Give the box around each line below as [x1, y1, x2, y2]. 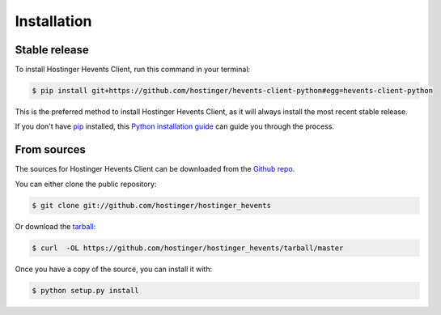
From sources [15, 143, 87, 157]
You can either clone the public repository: [15, 179, 157, 189]
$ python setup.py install [32, 286, 139, 295]
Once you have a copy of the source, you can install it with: [15, 264, 213, 274]
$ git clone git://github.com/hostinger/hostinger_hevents [32, 201, 271, 210]
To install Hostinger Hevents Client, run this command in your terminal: [15, 65, 251, 74]
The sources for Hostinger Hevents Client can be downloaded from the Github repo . [15, 164, 295, 174]
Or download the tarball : [15, 221, 96, 231]
